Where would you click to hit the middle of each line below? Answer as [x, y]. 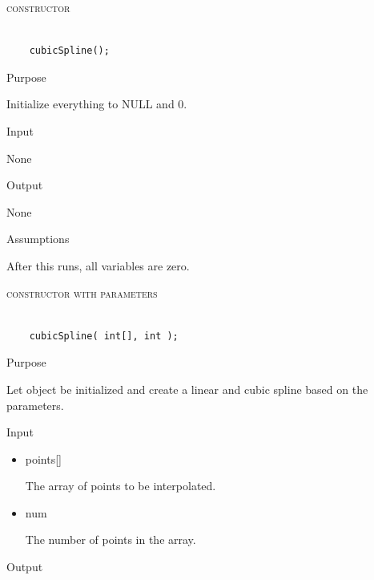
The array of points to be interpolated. [121, 486]
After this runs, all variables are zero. [98, 265]
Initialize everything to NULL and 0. [97, 104]
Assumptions [38, 239]
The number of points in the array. [111, 539]
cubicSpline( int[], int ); [104, 336]
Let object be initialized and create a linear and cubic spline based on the [187, 389]
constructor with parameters [82, 292]
